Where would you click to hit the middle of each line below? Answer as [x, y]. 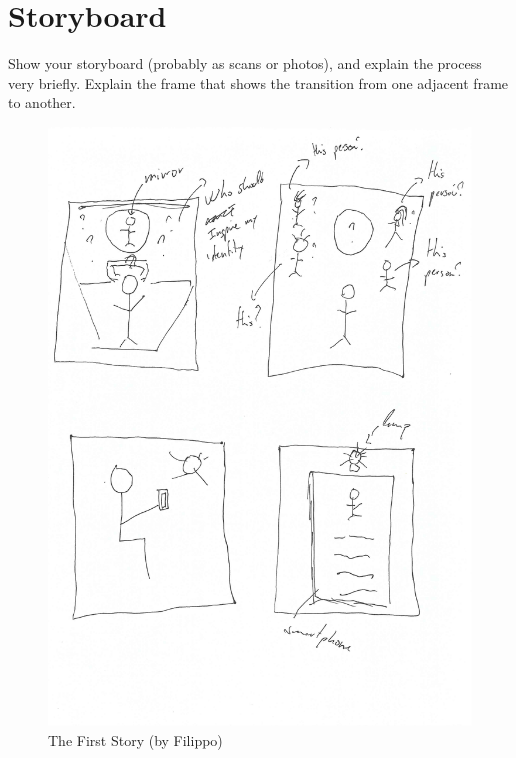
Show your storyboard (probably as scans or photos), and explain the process [245, 63]
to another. [42, 102]
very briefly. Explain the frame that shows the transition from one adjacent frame [258, 82]
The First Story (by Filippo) [135, 739]
